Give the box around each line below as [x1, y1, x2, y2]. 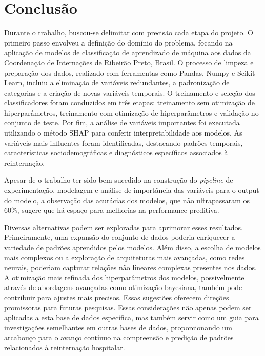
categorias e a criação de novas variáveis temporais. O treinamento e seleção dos [4, 87, 255, 98]
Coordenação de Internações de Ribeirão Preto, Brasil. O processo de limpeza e [4, 57, 254, 68]
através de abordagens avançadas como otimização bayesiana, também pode [4, 282, 242, 293]
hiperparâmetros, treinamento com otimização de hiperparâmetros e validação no [4, 107, 259, 118]
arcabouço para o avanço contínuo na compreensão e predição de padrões [4, 332, 234, 343]
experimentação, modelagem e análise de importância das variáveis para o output [4, 185, 259, 195]
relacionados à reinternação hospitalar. [4, 342, 125, 352]
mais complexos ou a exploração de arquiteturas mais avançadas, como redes [4, 252, 245, 262]
